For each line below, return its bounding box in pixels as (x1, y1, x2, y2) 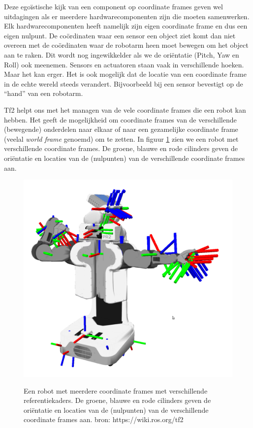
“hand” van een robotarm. (4, 88, 83, 98)
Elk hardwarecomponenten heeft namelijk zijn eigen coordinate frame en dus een (4, 21, 248, 31)
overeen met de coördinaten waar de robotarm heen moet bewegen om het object (4, 40, 249, 50)
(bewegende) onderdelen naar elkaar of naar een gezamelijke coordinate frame (4, 124, 238, 134)
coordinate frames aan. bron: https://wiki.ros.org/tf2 (24, 414, 184, 425)
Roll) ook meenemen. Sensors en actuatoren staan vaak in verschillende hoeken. (4, 59, 244, 69)
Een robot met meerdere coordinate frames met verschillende (24, 385, 208, 396)
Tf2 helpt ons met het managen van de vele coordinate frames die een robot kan (4, 104, 246, 115)
